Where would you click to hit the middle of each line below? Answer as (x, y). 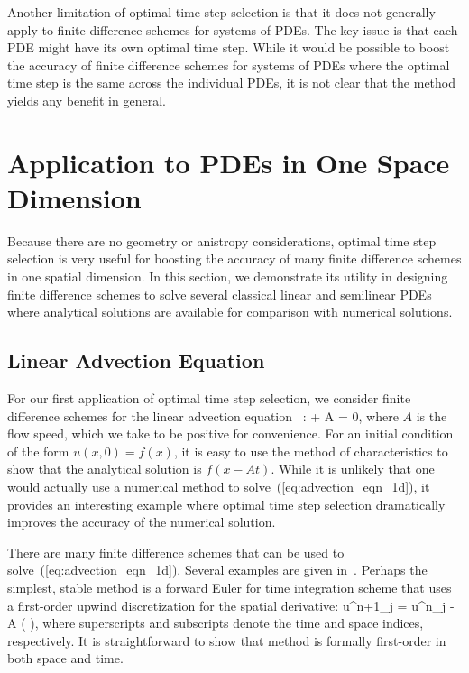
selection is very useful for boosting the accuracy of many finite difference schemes (234, 258)
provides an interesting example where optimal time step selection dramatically (226, 504)
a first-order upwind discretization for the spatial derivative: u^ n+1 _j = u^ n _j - (231, 605)
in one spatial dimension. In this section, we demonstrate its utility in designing (228, 277)
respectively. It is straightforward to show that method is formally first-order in (227, 640)
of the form (38, 451)
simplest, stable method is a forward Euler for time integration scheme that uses (230, 587)
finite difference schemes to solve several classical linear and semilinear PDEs (220, 294)
